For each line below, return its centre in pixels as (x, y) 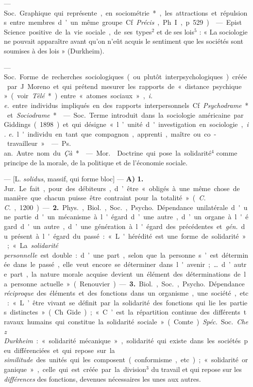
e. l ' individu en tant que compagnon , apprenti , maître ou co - (112, 133)
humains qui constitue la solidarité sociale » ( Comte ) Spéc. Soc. (130, 321)
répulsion (234, 12)
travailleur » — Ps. (39, 143)
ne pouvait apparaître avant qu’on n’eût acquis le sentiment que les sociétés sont (124, 41)
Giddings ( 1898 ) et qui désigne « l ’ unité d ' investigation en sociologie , (124, 124)
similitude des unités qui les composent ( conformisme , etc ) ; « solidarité (121, 360)
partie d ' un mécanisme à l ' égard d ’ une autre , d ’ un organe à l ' (128, 217)
